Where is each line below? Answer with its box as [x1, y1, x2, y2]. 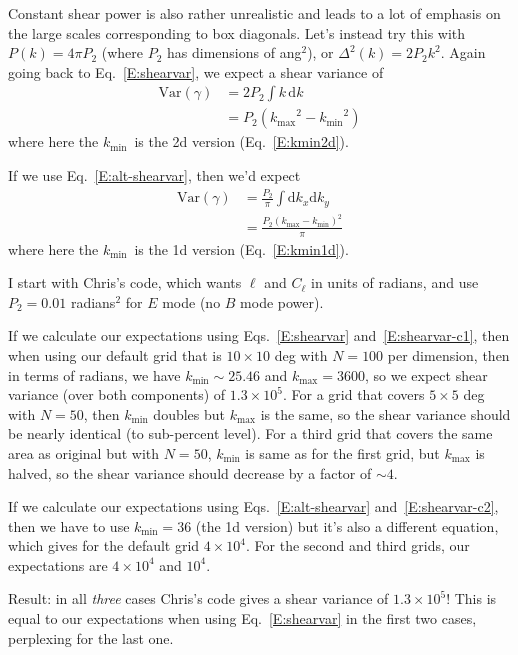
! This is [446, 588, 497, 609]
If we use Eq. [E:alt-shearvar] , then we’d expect [8, 165, 301, 186]
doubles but [153, 403, 226, 424]
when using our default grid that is [8, 344, 222, 365]
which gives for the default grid [8, 535, 200, 556]
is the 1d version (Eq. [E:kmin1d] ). [134, 238, 349, 259]
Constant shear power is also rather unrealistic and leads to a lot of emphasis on [8, 3, 501, 23]
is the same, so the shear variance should [260, 403, 511, 424]
